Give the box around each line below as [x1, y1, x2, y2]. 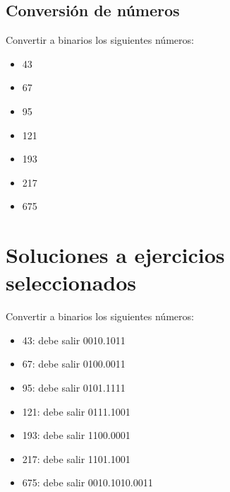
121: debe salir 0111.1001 [22, 404, 131, 418]
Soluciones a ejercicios [6, 240, 225, 269]
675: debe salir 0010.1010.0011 [22, 475, 153, 490]
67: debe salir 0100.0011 [22, 356, 126, 371]
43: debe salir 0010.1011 [22, 332, 126, 347]
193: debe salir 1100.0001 [22, 428, 131, 443]
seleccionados [6, 268, 137, 297]
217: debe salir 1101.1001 [22, 451, 131, 466]
